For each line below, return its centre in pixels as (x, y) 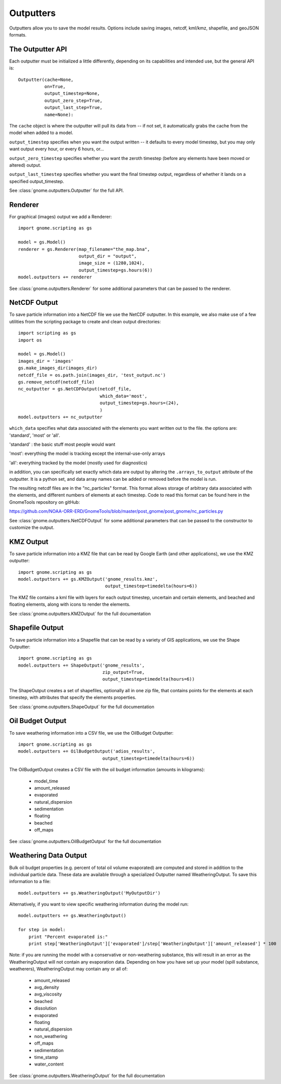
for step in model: (42, 930)
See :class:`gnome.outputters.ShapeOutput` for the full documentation (82, 707)
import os (30, 340)
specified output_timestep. (37, 181)
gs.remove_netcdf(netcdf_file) (56, 382)
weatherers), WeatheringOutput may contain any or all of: (68, 969)
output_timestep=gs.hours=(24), (139, 403)
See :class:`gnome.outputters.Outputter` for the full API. (67, 190)
